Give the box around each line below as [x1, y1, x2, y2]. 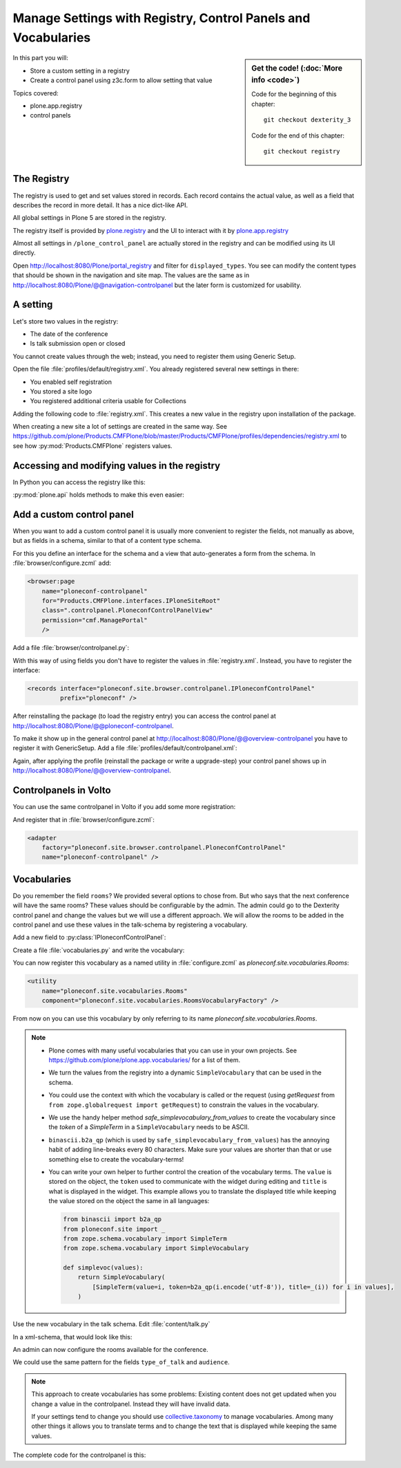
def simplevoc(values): [63, 1264, 144, 1272]
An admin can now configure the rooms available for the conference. [12, 1346, 208, 1354]
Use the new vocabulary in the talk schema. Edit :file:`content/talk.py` [12, 1320, 211, 1328]
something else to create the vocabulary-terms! [48, 1155, 184, 1163]
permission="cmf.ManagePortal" [41, 616, 148, 624]
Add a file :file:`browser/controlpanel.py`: [12, 644, 130, 652]
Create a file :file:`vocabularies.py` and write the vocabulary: [12, 946, 185, 954]
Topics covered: [12, 89, 59, 97]
